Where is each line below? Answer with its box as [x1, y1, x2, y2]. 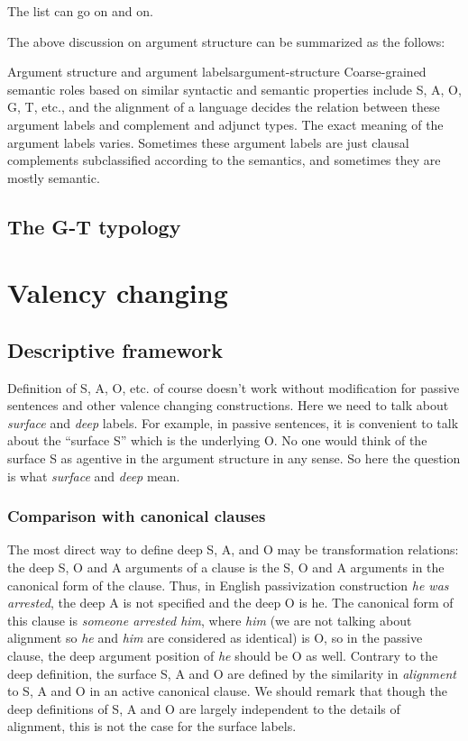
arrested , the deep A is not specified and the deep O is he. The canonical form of [7, 593, 454, 612]
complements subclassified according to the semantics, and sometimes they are [7, 151, 441, 169]
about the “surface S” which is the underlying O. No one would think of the [7, 431, 427, 450]
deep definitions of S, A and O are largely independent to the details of [7, 699, 400, 718]
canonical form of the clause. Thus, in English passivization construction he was [7, 575, 449, 594]
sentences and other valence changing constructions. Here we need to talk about [7, 396, 449, 415]
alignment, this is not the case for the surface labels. [7, 717, 297, 736]
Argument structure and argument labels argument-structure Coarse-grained [7, 62, 427, 81]
